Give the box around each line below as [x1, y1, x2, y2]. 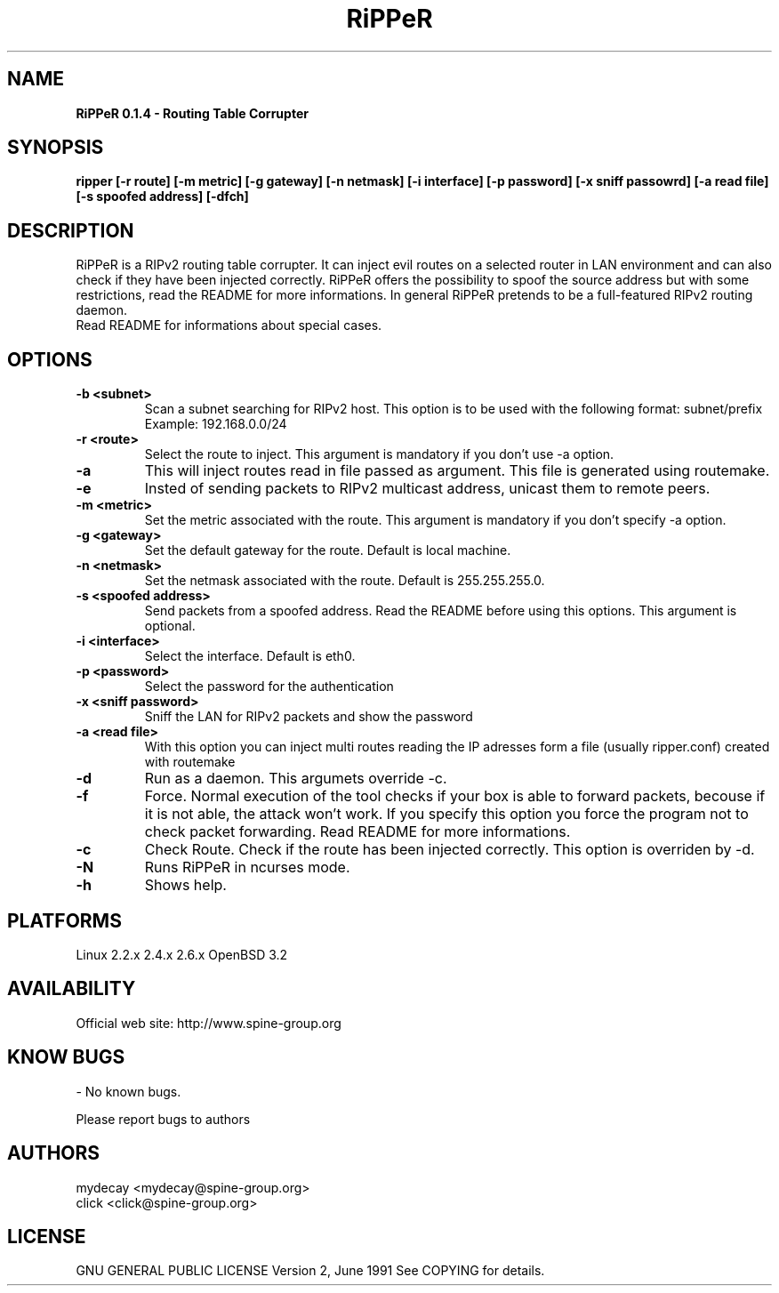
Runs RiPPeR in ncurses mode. [144, 858, 350, 877]
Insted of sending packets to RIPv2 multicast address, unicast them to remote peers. [144, 479, 711, 498]
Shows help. [144, 876, 227, 895]
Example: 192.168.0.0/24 [144, 416, 287, 432]
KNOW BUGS [7, 1046, 125, 1069]
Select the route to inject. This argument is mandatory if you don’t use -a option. [144, 446, 614, 462]
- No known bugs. [76, 1083, 181, 1099]
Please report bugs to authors [76, 1111, 251, 1127]
